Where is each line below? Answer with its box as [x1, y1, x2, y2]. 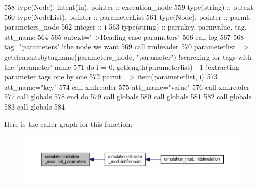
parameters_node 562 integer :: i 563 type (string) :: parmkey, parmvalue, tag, [4, 21, 247, 32]
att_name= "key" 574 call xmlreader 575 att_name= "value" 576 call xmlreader [4, 81, 250, 92]
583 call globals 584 [4, 101, 65, 112]
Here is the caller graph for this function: [4, 118, 133, 129]
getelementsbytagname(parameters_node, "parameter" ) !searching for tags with [4, 51, 252, 62]
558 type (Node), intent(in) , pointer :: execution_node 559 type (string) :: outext [4, 2, 253, 12]
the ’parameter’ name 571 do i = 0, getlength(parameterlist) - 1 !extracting [4, 61, 240, 72]
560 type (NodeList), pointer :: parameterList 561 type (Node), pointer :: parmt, [4, 11, 251, 22]
